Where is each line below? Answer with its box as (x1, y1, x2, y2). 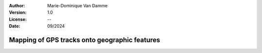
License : (9, 16, 27, 22)
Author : (9, 3, 25, 8)
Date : (9, 23, 20, 29)
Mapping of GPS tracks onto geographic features (9, 35, 160, 44)
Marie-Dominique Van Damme (47, 3, 108, 8)
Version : (9, 10, 27, 16)
